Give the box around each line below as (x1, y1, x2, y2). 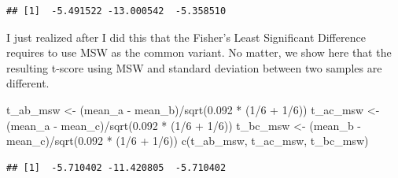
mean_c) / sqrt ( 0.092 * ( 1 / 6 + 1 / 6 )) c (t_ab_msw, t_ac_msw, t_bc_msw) (6, 132, 369, 149)
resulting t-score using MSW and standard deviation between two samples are (6, 59, 382, 76)
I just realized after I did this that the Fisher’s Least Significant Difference (6, 28, 366, 45)
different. (6, 75, 50, 91)
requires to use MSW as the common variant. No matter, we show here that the (6, 44, 392, 61)
